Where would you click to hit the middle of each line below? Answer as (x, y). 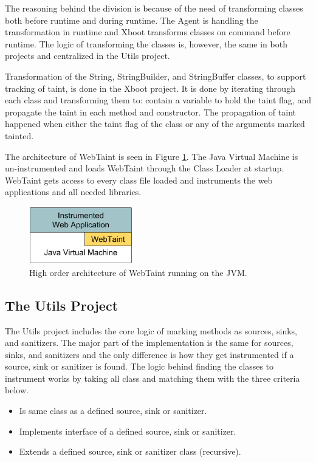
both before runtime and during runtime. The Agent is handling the (132, 20)
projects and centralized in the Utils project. (88, 56)
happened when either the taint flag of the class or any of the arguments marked (155, 124)
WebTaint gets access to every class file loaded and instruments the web (139, 180)
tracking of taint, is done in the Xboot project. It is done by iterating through (150, 88)
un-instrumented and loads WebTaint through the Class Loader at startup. (145, 168)
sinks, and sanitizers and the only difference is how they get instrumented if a (149, 354)
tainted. (19, 135)
